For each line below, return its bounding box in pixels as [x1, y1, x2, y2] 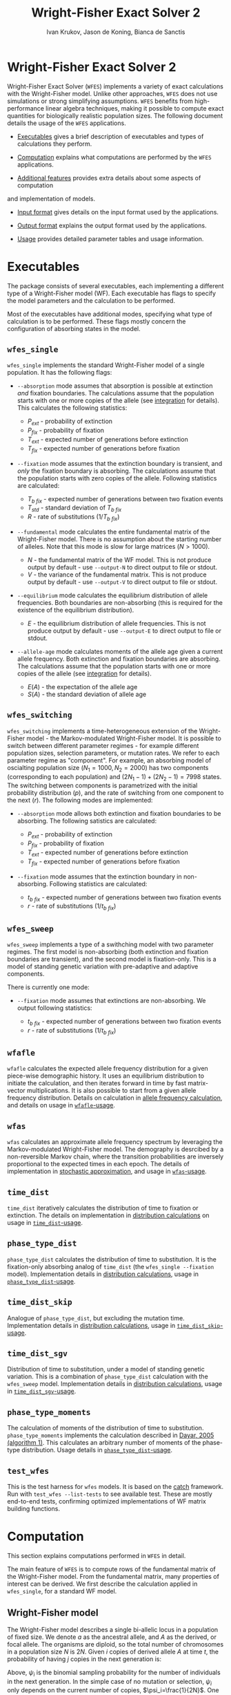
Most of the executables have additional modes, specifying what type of [7, 310, 212, 318]
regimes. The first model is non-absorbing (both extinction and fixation [7, 948, 209, 956]
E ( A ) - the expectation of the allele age [27, 683, 138, 691]
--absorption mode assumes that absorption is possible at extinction [17, 382, 213, 390]
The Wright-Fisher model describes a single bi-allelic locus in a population [7, 1625, 219, 1633]
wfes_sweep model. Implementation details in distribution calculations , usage [7, 1380, 223, 1388]
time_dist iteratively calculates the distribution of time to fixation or [7, 1204, 199, 1212]
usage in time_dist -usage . [7, 1219, 83, 1227]
